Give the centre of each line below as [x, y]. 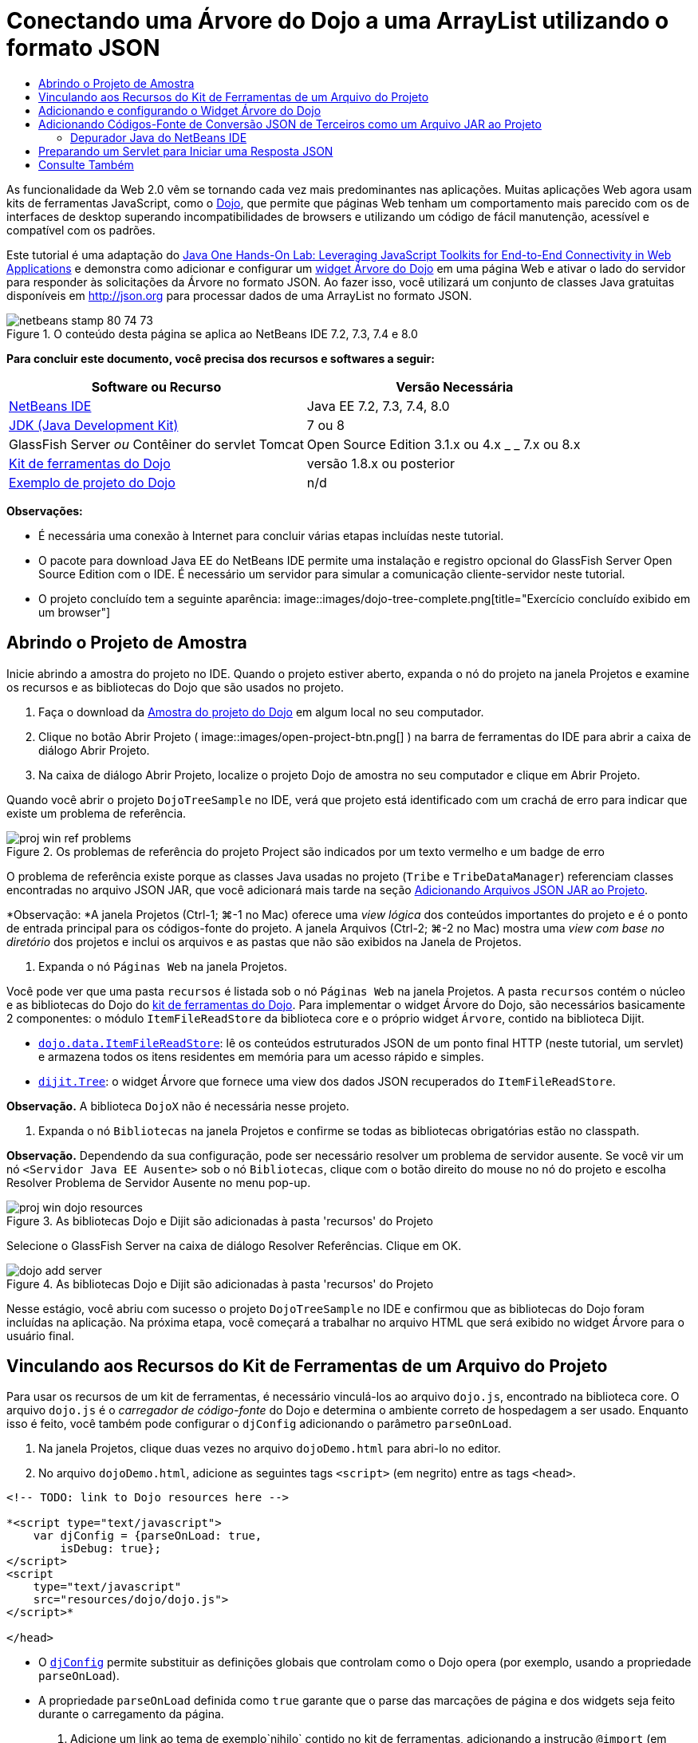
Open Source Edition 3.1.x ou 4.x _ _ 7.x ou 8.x [444, 444]
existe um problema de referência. [97, 813]
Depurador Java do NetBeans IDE [159, 137]
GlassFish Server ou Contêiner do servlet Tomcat [156, 444]
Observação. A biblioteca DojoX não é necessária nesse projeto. [178, 1106]
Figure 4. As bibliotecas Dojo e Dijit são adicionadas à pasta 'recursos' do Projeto [220, 1284]
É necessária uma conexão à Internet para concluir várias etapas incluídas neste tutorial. [271, 535]
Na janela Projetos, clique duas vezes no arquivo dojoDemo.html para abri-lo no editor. [270, 1449]
